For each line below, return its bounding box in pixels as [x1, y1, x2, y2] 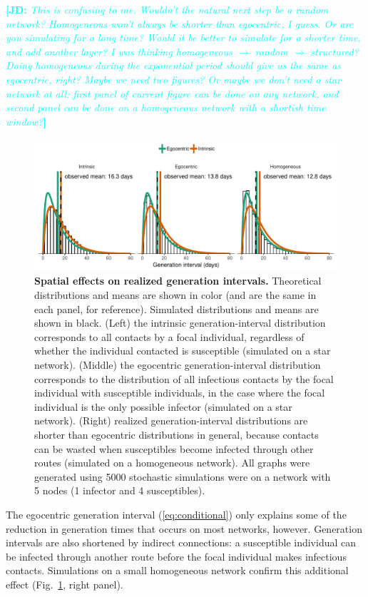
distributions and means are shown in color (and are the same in [34, 287, 317, 302]
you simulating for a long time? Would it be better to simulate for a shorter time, [6, 30, 361, 45]
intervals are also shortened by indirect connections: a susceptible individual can [6, 535, 357, 550]
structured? [310, 44, 359, 58]
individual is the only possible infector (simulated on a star [34, 399, 292, 414]
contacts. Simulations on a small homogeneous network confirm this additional [6, 563, 349, 578]
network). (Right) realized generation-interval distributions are [34, 413, 308, 428]
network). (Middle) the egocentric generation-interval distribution [34, 357, 321, 372]
